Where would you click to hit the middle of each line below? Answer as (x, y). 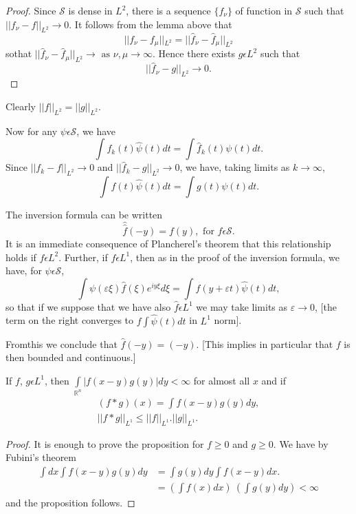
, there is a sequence (168, 10)
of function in (264, 10)
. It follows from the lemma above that (151, 24)
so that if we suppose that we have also (88, 306)
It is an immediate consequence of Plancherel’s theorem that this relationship (168, 244)
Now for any (32, 131)
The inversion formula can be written (84, 214)
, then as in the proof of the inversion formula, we (235, 257)
